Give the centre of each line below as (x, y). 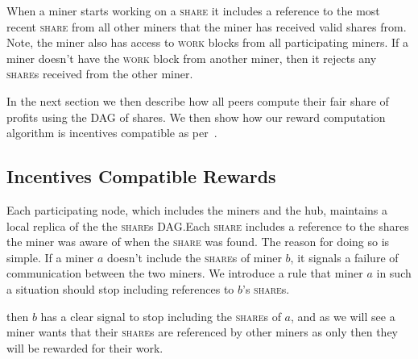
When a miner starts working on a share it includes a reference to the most (193, 10)
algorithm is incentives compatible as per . (112, 133)
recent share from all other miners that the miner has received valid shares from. (207, 26)
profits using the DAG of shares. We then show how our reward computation (196, 117)
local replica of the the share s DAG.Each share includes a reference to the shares (208, 225)
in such (394, 273)
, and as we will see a (343, 316)
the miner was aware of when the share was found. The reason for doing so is (198, 242)
